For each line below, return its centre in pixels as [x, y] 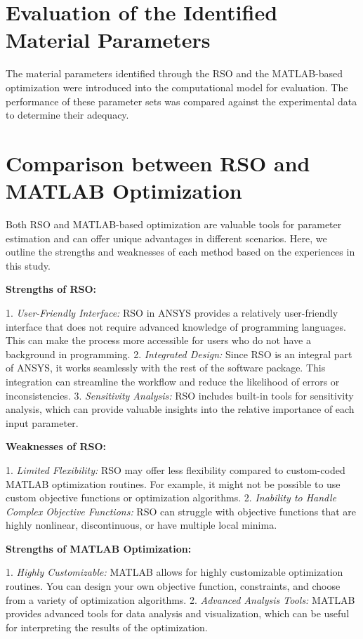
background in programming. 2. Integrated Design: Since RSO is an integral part [179, 354]
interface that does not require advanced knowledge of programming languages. [176, 326]
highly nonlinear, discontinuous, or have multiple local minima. [141, 525]
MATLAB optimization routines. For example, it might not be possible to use [173, 483]
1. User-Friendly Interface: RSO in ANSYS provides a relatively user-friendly [172, 312]
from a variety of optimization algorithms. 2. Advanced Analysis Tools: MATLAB [180, 599]
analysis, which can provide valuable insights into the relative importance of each [180, 409]
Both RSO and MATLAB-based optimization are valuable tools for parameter [174, 224]
